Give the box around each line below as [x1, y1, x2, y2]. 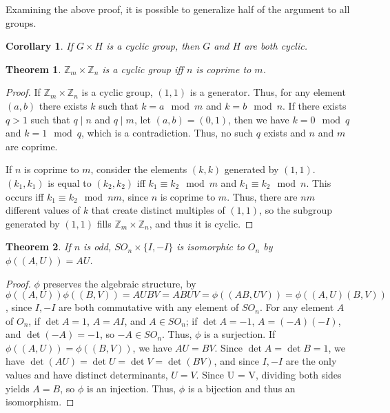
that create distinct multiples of [91, 203, 225, 217]
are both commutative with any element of [58, 300, 239, 314]
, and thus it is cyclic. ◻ [149, 216, 254, 230]
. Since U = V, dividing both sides [196, 367, 342, 382]
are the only [285, 354, 337, 368]
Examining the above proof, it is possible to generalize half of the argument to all [6, 2, 350, 16]
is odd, [83, 239, 112, 254]
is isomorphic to [176, 239, 245, 254]
